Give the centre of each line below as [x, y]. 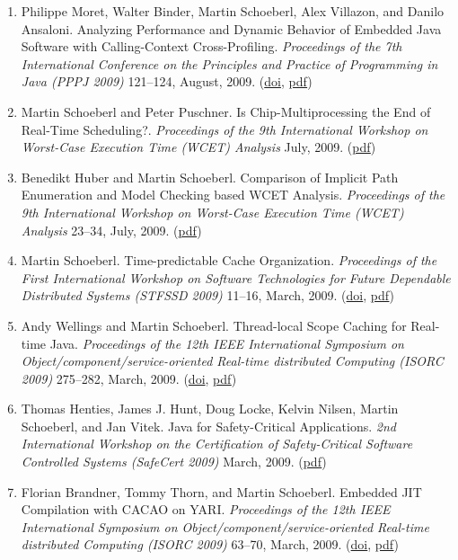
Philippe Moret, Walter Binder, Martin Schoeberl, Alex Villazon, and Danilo [233, 11]
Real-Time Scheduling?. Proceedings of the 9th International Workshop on [225, 129]
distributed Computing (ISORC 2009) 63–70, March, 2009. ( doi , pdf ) [210, 544]
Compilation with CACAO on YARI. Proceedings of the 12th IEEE [206, 509]
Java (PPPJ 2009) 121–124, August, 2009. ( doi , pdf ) [167, 81]
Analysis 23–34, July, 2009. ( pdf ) [111, 230]
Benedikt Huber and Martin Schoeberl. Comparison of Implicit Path [210, 177]
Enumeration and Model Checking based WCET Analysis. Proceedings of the [233, 195]
